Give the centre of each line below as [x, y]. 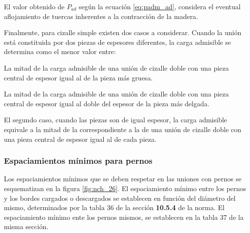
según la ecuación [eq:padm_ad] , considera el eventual [160, 6]
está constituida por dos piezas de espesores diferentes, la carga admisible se [117, 42]
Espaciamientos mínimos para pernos [78, 161]
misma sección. [26, 226]
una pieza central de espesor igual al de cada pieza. [80, 139]
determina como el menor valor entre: [60, 51]
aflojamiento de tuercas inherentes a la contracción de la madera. [101, 16]
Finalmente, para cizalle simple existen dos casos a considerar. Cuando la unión [123, 32]
